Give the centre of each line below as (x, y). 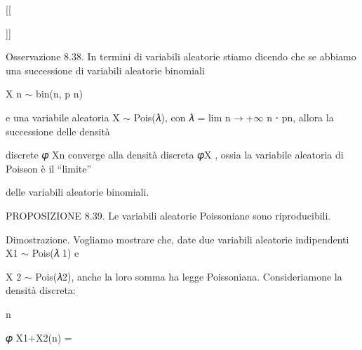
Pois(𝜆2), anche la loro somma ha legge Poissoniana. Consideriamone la (189, 276)
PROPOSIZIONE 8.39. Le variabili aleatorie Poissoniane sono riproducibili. (168, 215)
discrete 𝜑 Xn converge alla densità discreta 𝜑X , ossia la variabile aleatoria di (175, 155)
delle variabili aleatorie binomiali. (78, 192)
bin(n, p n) (60, 94)
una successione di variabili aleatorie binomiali (105, 70)
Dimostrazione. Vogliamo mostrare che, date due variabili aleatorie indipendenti (177, 239)
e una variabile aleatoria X (63, 117)
